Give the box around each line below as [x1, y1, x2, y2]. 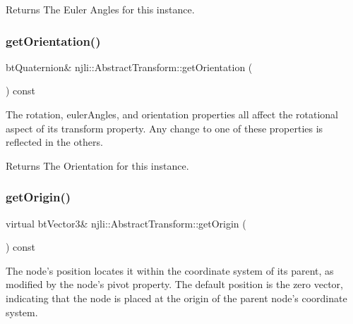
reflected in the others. [6, 135, 103, 149]
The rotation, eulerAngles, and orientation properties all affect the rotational [6, 107, 338, 121]
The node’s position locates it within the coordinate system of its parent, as [6, 263, 334, 278]
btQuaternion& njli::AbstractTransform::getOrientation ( [6, 59, 253, 74]
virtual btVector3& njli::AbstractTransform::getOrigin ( [6, 216, 246, 230]
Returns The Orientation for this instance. [6, 158, 189, 173]
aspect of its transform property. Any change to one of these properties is [6, 120, 323, 135]
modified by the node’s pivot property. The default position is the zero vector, [6, 277, 343, 292]
